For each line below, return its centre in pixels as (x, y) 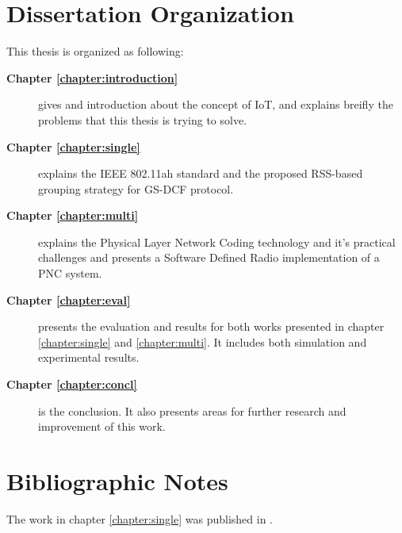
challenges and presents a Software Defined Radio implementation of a (209, 257)
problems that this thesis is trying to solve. (143, 119)
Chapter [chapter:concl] (72, 384)
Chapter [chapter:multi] (73, 215)
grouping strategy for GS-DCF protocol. (136, 188)
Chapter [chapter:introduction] (92, 77)
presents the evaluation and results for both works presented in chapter (211, 326)
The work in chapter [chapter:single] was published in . (140, 518)
